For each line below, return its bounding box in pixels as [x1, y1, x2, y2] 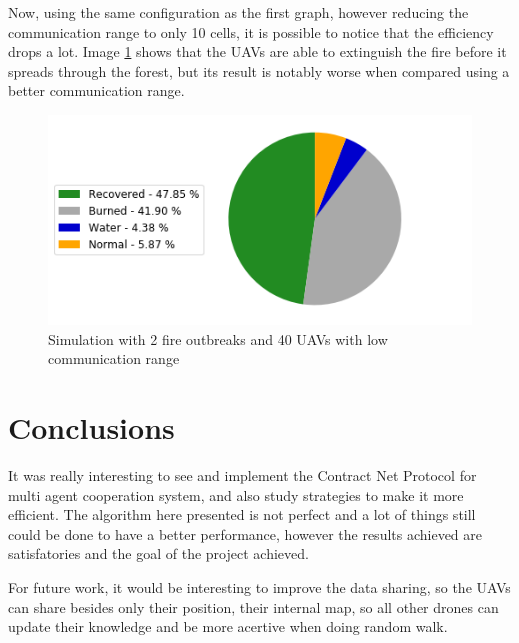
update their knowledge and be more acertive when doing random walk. [8, 616, 448, 637]
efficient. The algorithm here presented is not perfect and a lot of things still [8, 504, 476, 525]
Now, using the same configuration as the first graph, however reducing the [8, 2, 469, 22]
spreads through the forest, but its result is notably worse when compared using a [8, 60, 510, 81]
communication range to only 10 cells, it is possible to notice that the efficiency [8, 21, 494, 42]
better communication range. [8, 80, 185, 101]
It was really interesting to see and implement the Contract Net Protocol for [8, 465, 477, 486]
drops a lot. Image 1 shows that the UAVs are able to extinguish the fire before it [8, 41, 507, 62]
